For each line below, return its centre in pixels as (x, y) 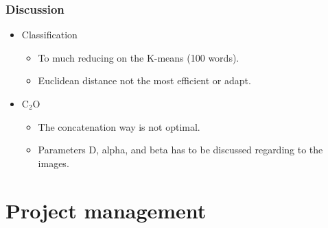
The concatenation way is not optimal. (119, 126)
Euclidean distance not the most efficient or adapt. (144, 80)
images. (54, 163)
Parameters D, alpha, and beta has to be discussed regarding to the (180, 150)
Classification (49, 35)
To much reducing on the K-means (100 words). (139, 57)
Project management (106, 210)
